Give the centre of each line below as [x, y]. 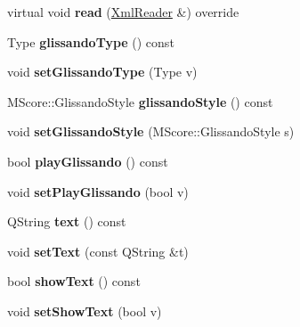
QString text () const [67, 221]
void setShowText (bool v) [85, 311]
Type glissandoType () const [91, 41]
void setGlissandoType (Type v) [102, 72]
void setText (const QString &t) [98, 251]
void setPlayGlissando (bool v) [98, 191]
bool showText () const [74, 281]
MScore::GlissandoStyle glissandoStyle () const [140, 101]
